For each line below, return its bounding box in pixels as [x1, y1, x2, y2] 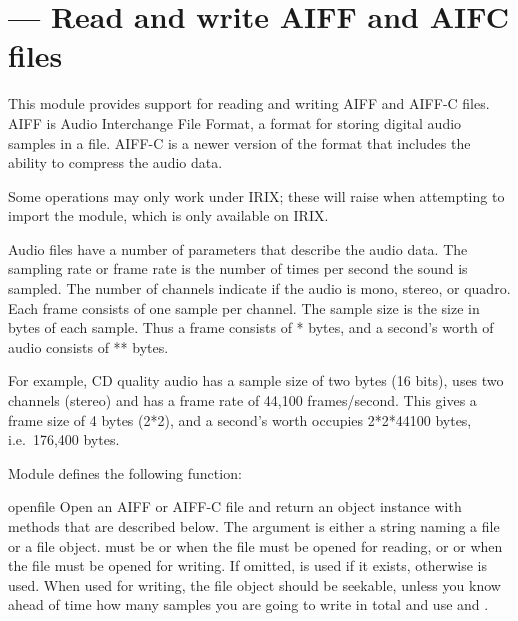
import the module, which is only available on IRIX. [8, 205, 329, 226]
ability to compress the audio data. [8, 152, 223, 173]
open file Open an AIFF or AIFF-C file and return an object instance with [8, 496, 462, 517]
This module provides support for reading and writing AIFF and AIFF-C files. [8, 93, 490, 114]
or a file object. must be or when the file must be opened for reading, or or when [8, 535, 503, 556]
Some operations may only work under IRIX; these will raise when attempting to [8, 185, 505, 206]
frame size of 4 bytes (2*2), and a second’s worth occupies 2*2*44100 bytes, [8, 409, 472, 430]
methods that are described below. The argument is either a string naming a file [8, 516, 500, 536]
